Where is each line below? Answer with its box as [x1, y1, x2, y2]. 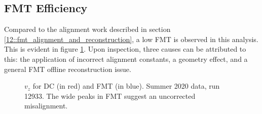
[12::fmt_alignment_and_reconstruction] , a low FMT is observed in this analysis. [4, 33, 258, 44]
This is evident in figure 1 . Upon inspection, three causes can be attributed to [4, 44, 246, 54]
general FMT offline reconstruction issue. [4, 63, 131, 74]
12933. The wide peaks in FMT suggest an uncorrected [24, 90, 196, 101]
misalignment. [24, 100, 68, 111]
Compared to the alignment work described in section [4, 24, 171, 34]
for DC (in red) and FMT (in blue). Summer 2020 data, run [32, 81, 220, 91]
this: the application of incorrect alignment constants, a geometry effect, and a [4, 53, 248, 64]
